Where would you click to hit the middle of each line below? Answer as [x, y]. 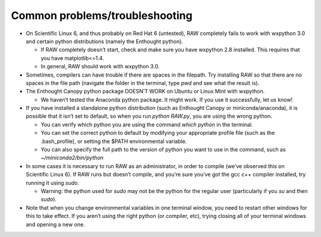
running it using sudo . [53, 183]
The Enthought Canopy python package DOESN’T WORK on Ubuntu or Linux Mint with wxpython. [145, 91]
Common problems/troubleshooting [102, 15]
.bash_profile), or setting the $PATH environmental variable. [114, 141]
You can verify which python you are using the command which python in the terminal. [147, 124]
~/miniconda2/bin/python [72, 158]
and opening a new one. [56, 224]
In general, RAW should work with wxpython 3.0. [100, 67]
